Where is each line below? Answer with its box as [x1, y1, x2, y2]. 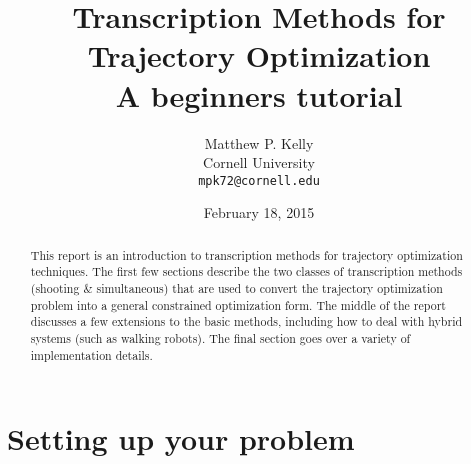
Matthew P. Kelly [204, 132, 314, 153]
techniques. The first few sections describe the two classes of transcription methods [30, 263, 463, 280]
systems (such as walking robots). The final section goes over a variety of [30, 330, 411, 347]
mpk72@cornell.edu [198, 173, 320, 188]
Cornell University [203, 152, 315, 173]
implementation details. [30, 346, 153, 363]
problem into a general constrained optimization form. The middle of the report [30, 296, 446, 313]
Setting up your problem [7, 418, 355, 459]
